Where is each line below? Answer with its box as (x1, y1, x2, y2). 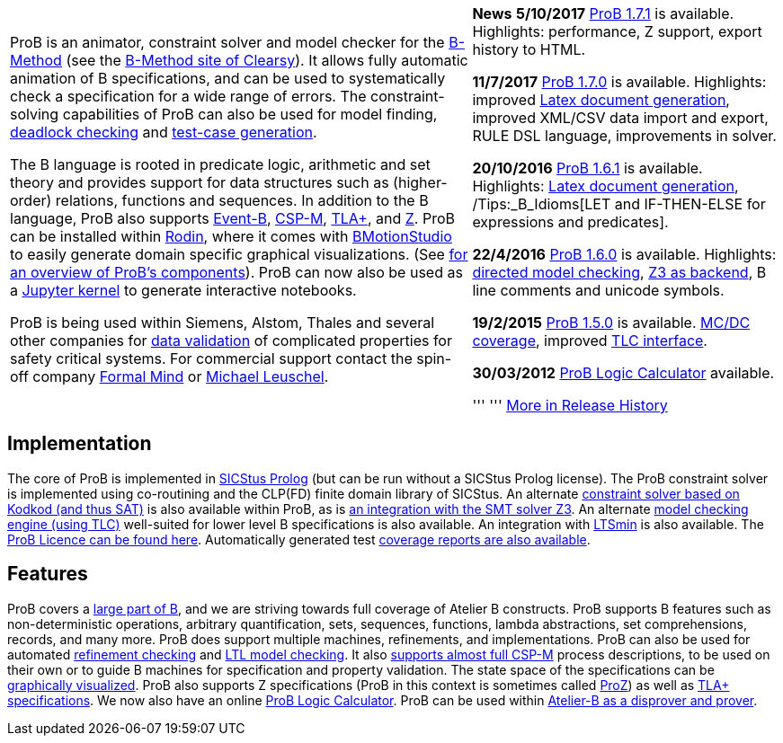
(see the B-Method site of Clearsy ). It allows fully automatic (66, 51, 468, 69)
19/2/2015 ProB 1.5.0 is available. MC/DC (472, 314, 751, 332)
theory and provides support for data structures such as (10, 173, 389, 191)
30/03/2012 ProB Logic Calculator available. (472, 364, 775, 382)
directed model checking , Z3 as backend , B (472, 263, 767, 281)
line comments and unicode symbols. (472, 281, 725, 299)
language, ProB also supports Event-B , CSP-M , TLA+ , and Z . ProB (10, 209, 455, 227)
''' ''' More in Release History (472, 396, 668, 414)
